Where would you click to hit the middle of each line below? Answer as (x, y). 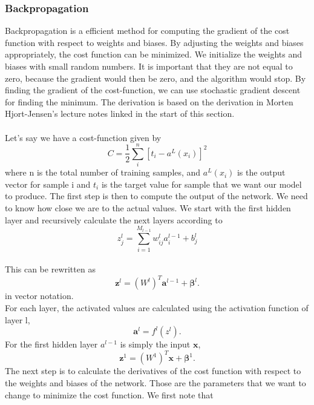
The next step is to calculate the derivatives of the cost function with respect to (153, 371)
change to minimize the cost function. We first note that (109, 394)
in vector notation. (39, 296)
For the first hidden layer (51, 344)
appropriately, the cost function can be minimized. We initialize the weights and (154, 54)
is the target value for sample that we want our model (201, 184)
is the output (261, 172)
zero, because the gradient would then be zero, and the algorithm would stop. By (155, 78)
